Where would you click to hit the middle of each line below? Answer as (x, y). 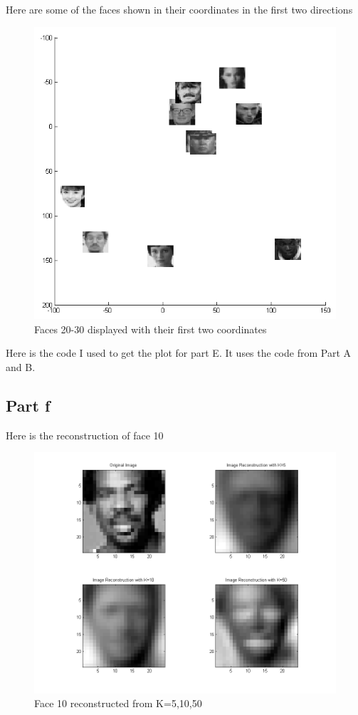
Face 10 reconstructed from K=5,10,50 (118, 703)
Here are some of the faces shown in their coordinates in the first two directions (179, 9)
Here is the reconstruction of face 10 (85, 435)
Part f (28, 405)
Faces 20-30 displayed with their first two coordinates (151, 329)
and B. (21, 366)
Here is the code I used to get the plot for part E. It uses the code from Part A (179, 353)
